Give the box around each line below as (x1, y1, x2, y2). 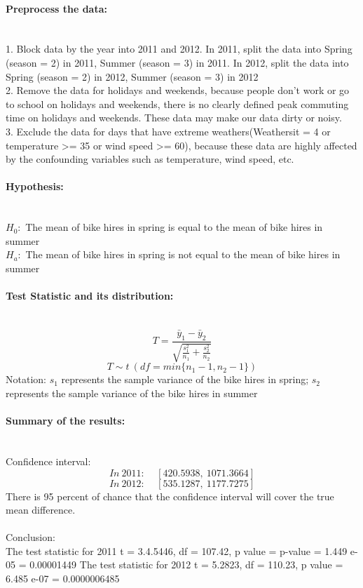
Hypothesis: (6, 179, 64, 194)
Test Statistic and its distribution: (6, 288, 174, 303)
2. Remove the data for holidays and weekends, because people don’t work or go (6, 83, 350, 98)
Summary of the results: (6, 413, 125, 428)
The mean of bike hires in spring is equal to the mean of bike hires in (25, 220, 323, 234)
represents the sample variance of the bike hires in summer (6, 385, 258, 400)
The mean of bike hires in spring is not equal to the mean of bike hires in (25, 247, 341, 262)
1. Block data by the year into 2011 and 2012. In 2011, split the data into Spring (6, 41, 352, 56)
